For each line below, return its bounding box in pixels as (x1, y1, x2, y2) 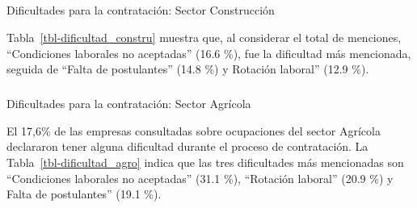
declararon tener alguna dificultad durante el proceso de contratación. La (6, 138, 369, 155)
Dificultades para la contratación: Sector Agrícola (6, 95, 251, 112)
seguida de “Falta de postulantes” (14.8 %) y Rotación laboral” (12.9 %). (6, 60, 369, 77)
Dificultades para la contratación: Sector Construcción (6, 2, 275, 19)
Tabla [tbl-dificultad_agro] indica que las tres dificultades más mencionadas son (6, 153, 404, 170)
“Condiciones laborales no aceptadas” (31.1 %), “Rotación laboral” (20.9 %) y (6, 169, 394, 186)
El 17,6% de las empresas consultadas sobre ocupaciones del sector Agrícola (6, 122, 381, 139)
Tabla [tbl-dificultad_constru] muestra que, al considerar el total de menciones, (6, 28, 402, 45)
